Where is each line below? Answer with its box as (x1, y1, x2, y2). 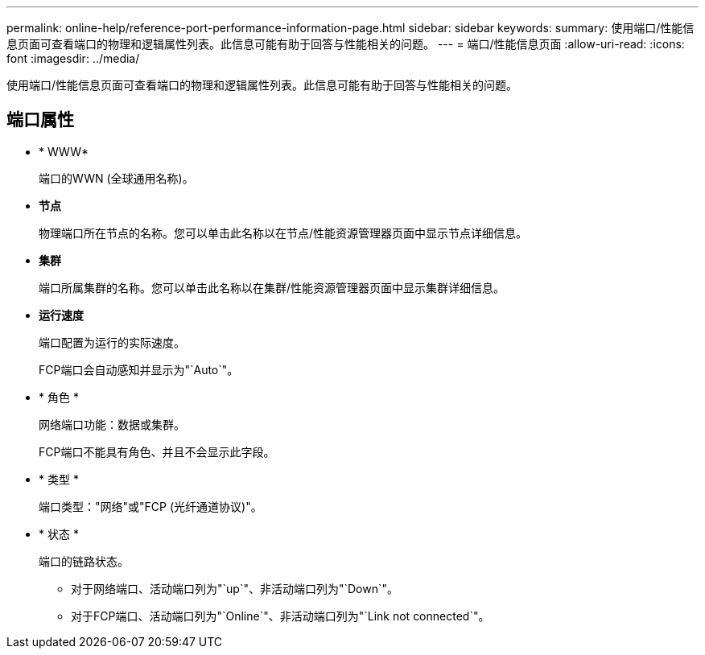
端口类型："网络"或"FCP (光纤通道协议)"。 (39, 499, 262, 513)
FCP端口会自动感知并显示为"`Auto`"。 (39, 362, 239, 377)
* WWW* (39, 144, 89, 159)
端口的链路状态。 (39, 554, 129, 568)
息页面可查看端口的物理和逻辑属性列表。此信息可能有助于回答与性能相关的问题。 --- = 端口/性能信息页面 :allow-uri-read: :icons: (6, 37, 685, 51)
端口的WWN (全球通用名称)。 (39, 171, 194, 185)
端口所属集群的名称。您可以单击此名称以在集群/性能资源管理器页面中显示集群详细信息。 (39, 280, 505, 295)
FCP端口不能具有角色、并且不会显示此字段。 (39, 444, 275, 459)
